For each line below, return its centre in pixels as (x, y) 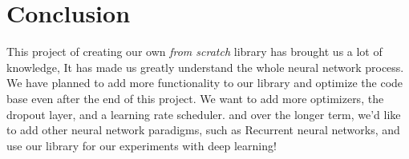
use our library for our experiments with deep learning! (142, 145)
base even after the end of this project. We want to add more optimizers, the (195, 98)
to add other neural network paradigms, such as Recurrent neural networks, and (203, 130)
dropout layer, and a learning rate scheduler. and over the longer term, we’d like (204, 114)
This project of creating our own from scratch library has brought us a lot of (194, 52)
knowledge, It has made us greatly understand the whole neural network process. (205, 67)
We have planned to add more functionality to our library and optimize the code (205, 83)
